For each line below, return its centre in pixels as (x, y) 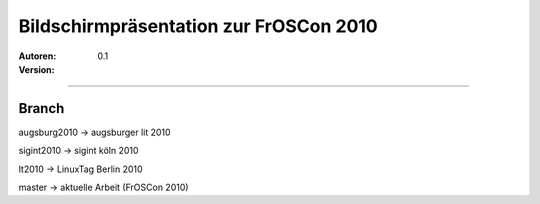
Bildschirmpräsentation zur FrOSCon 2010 (198, 26)
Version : (36, 69)
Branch (41, 108)
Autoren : (37, 56)
